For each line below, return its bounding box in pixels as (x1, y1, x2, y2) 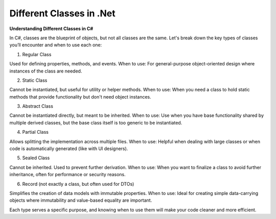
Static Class (22, 77, 48, 83)
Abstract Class (22, 103, 54, 109)
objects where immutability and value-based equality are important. (9, 197, 152, 204)
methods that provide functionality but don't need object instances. (9, 93, 152, 100)
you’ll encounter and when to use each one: (9, 42, 102, 48)
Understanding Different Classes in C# (9, 26, 94, 32)
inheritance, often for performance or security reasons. (9, 172, 126, 178)
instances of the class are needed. (9, 68, 82, 74)
